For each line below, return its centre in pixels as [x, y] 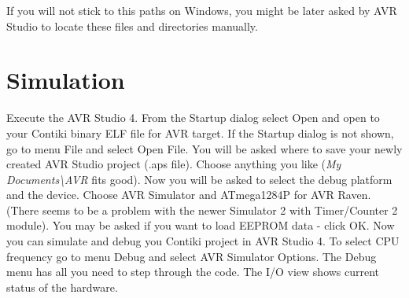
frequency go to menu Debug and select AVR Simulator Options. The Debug [192, 256]
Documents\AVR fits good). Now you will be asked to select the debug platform [199, 179]
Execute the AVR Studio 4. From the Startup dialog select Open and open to [193, 118]
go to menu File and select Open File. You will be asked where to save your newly [204, 148]
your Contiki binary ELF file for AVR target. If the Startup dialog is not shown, [200, 132]
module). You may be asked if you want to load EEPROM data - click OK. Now [201, 225]
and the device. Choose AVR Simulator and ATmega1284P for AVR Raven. [189, 195]
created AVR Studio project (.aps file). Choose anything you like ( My [174, 164]
